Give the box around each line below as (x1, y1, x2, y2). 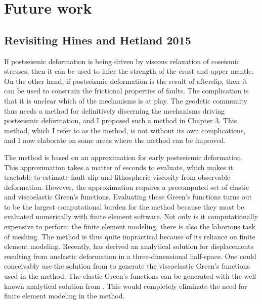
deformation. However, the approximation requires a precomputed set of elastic (4, 181, 249, 192)
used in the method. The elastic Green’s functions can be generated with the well (4, 271, 256, 281)
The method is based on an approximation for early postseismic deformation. (4, 151, 243, 162)
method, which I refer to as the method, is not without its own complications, (4, 125, 246, 135)
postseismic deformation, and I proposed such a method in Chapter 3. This (4, 115, 237, 126)
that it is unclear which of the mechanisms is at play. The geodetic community (4, 95, 247, 106)
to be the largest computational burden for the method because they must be (4, 201, 244, 212)
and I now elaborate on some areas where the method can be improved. (4, 135, 226, 145)
